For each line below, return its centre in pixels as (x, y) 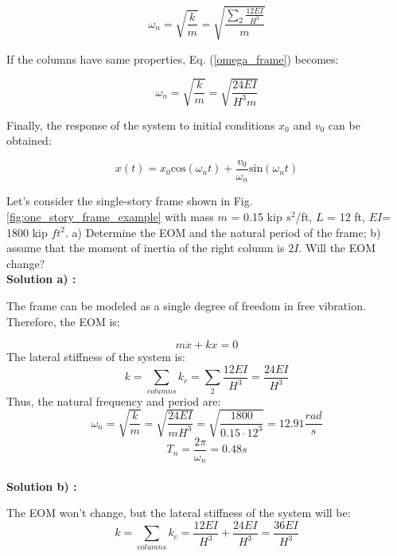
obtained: (29, 140)
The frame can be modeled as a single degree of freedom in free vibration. (186, 305)
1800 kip (27, 232)
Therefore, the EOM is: (63, 321)
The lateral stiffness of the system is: (96, 357)
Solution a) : (41, 279)
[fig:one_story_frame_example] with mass (110, 216)
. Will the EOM (337, 248)
